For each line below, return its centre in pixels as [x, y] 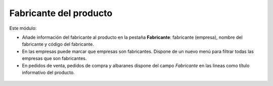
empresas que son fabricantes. [54, 58]
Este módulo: [23, 28]
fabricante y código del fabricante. [58, 44]
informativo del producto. [49, 72]
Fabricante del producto [61, 13]
